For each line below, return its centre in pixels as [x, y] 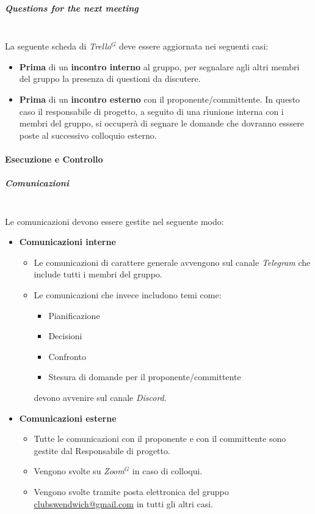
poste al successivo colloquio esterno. [88, 135]
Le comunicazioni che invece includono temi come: [128, 295]
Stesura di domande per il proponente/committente [145, 377]
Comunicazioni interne [67, 242]
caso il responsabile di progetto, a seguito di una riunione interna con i [151, 111]
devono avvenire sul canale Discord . [100, 397]
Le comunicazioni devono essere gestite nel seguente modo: [114, 221]
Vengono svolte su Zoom [79, 471]
